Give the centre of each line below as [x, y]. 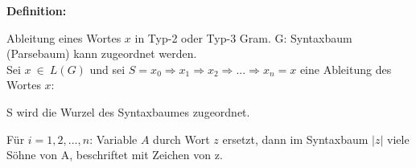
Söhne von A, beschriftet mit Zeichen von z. [115, 155]
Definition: [37, 10]
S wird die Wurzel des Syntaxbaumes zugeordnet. [128, 111]
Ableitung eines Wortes [64, 37]
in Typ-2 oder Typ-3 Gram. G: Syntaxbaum [243, 37]
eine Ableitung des [346, 69]
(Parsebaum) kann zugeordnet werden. [102, 53]
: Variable [113, 139]
